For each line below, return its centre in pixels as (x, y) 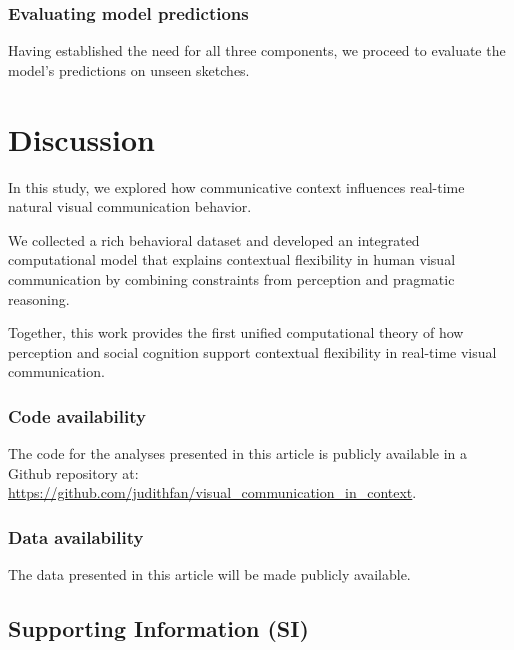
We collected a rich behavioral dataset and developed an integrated (214, 239)
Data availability (76, 536)
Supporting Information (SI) (158, 628)
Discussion (81, 138)
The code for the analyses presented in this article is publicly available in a (237, 453)
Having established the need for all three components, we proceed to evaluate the (257, 50)
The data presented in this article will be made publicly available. (209, 574)
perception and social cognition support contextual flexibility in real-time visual (252, 351)
